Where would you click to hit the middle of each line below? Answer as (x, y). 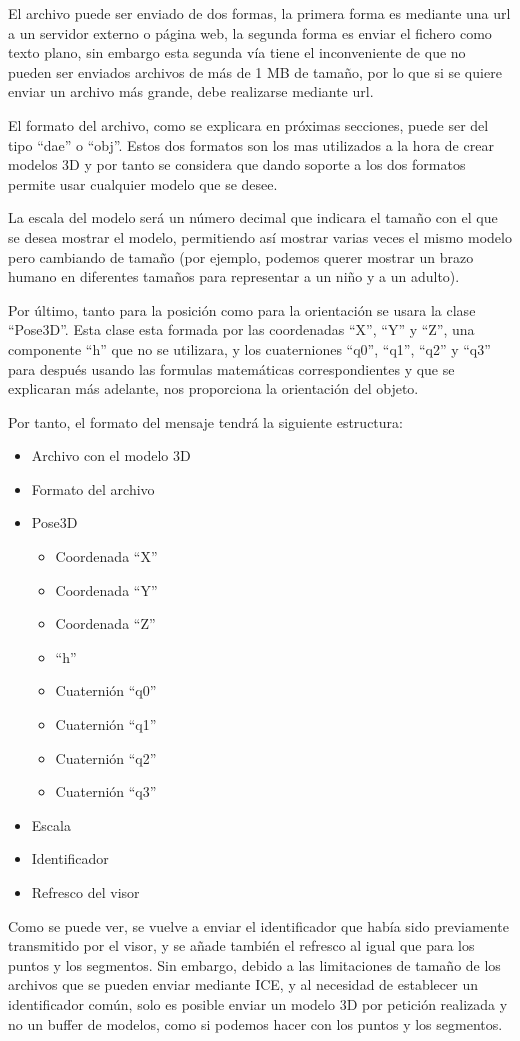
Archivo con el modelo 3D (111, 455)
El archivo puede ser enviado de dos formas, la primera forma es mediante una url (259, 13)
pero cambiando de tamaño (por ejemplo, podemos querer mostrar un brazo (241, 256)
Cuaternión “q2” (106, 757)
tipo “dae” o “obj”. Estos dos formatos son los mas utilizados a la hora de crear (251, 144)
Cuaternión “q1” (106, 724)
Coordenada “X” (106, 556)
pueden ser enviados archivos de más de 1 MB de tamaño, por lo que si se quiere (255, 71)
